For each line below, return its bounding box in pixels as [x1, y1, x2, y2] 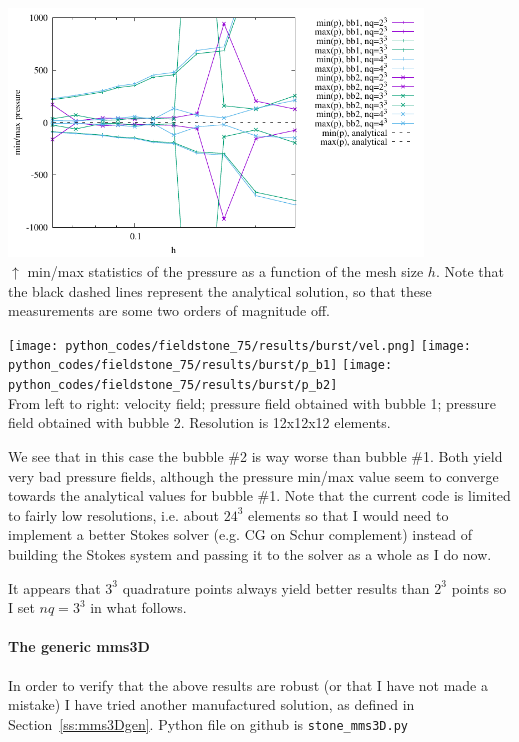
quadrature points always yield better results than [122, 577, 430, 598]
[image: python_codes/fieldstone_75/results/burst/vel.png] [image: [8, 338, 471, 353]
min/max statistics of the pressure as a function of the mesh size [27, 261, 424, 282]
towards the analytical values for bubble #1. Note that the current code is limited [8, 485, 511, 506]
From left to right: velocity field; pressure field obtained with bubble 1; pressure [8, 392, 497, 413]
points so [451, 577, 507, 598]
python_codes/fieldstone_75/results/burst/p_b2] [8, 378, 338, 393]
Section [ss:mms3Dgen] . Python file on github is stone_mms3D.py [8, 713, 409, 734]
